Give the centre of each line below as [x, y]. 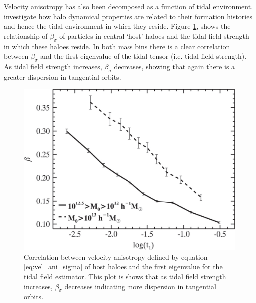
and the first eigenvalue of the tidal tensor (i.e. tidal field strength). [143, 56]
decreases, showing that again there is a [174, 66]
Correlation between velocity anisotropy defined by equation [116, 256]
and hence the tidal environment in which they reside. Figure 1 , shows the [117, 26]
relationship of [26, 36]
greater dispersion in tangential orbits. [63, 76]
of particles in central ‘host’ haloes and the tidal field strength [154, 36]
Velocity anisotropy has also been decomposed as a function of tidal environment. [128, 6]
